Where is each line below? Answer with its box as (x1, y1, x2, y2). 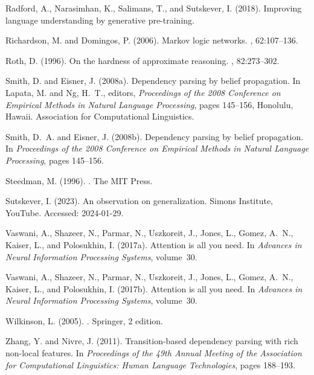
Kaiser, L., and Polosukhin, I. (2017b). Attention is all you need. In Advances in (5, 282, 303, 295)
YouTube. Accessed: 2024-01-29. (5, 206, 124, 219)
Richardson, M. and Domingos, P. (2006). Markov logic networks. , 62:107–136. (5, 34, 298, 46)
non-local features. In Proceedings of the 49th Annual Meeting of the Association (5, 347, 302, 359)
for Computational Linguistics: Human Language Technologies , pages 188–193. (5, 358, 295, 371)
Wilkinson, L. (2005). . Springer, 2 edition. (5, 314, 163, 327)
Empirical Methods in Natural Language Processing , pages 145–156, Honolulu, (5, 98, 293, 111)
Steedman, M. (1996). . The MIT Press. (5, 174, 153, 187)
